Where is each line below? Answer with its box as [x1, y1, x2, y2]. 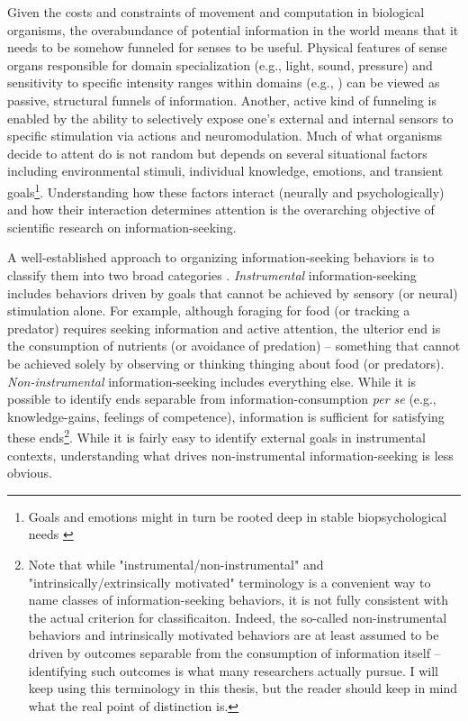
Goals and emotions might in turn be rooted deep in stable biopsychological [28, 507, 447, 525]
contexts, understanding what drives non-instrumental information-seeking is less [7, 445, 454, 464]
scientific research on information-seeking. [7, 217, 237, 236]
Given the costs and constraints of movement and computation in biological [7, 3, 425, 21]
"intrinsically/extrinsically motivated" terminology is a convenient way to [28, 572, 431, 591]
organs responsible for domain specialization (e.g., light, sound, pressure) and [7, 55, 433, 74]
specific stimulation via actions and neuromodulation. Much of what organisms [7, 126, 443, 145]
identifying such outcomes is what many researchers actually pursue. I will [28, 661, 439, 680]
